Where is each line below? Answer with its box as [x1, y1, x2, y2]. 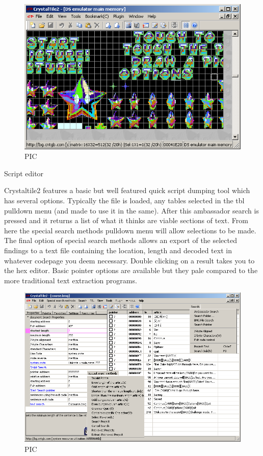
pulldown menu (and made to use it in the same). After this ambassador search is [4, 205, 259, 216]
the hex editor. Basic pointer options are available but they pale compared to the [4, 265, 258, 276]
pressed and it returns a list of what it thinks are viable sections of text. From [4, 215, 248, 226]
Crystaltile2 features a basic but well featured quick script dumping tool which [4, 185, 250, 196]
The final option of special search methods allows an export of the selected [4, 235, 237, 246]
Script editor [4, 168, 44, 178]
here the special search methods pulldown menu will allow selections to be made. [4, 225, 256, 235]
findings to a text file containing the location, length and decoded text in [4, 245, 232, 256]
